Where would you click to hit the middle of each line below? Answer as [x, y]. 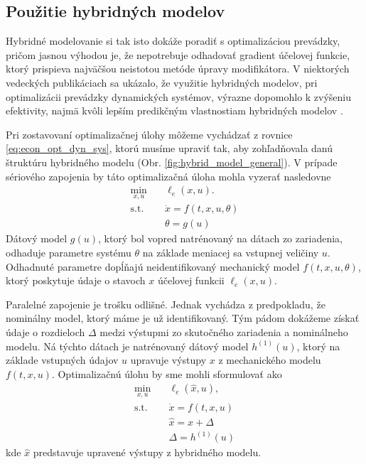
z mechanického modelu [270, 360]
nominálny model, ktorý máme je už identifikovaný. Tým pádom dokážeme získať [183, 318]
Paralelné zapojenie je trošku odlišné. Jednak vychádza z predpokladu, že [166, 304]
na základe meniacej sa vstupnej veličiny [231, 253]
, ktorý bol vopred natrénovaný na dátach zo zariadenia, [220, 238]
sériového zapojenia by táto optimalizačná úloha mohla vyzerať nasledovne [168, 176]
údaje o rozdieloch [45, 332]
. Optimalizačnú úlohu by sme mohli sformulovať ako [167, 373]
